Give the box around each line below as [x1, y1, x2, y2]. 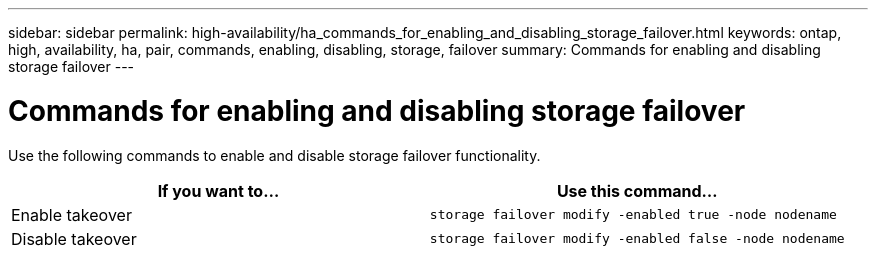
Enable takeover [11, 204, 132, 225]
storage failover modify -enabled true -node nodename [429, 207, 837, 222]
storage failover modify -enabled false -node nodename [429, 231, 845, 246]
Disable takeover [11, 228, 137, 249]
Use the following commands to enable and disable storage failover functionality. [8, 146, 541, 164]
